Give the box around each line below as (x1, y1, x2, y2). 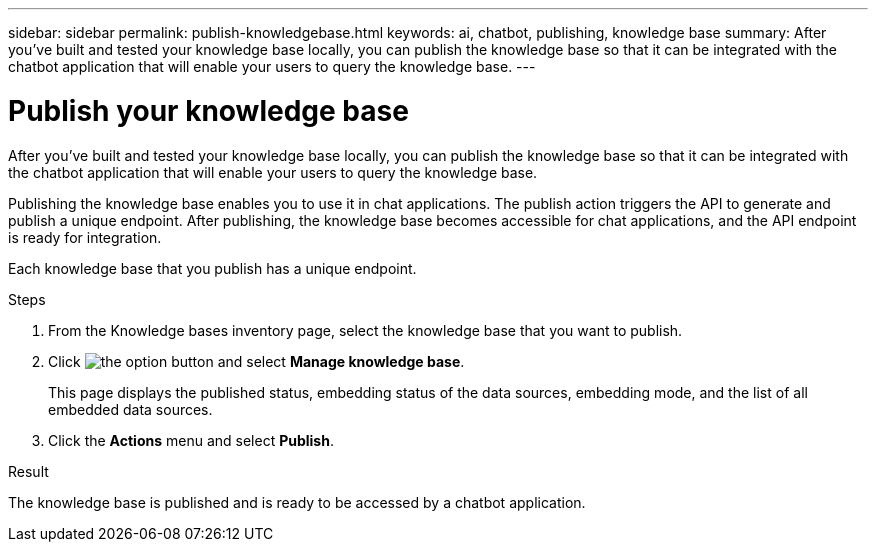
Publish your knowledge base (8, 93, 409, 128)
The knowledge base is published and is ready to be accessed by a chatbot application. (8, 493, 586, 511)
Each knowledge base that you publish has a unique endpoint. (8, 259, 417, 277)
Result (8, 462, 49, 480)
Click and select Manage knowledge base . (48, 352, 465, 370)
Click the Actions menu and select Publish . (48, 431, 334, 449)
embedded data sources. (48, 400, 213, 418)
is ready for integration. (8, 228, 162, 246)
